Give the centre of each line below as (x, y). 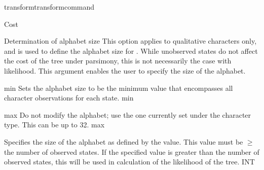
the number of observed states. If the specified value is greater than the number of (132, 151)
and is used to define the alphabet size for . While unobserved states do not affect (131, 50)
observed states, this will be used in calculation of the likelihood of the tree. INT (129, 162)
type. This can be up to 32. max (54, 125)
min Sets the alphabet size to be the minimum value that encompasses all (119, 88)
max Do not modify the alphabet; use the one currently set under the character (128, 114)
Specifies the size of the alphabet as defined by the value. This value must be (124, 141)
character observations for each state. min (69, 98)
